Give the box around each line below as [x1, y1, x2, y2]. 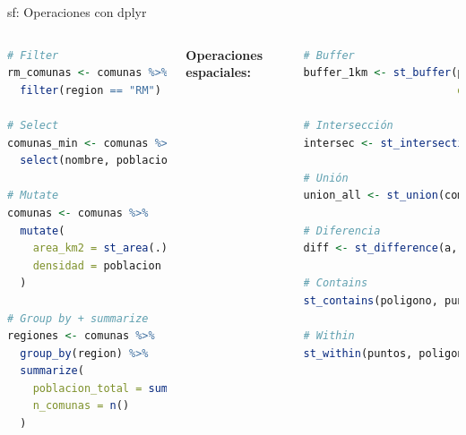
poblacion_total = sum [32, 381, 168, 395]
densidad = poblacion [32, 259, 161, 272]
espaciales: [186, 63, 251, 81]
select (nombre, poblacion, [20, 154, 181, 167]
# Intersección [303, 118, 393, 132]
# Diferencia [303, 224, 381, 237]
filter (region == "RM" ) [20, 83, 161, 97]
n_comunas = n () [32, 399, 130, 413]
